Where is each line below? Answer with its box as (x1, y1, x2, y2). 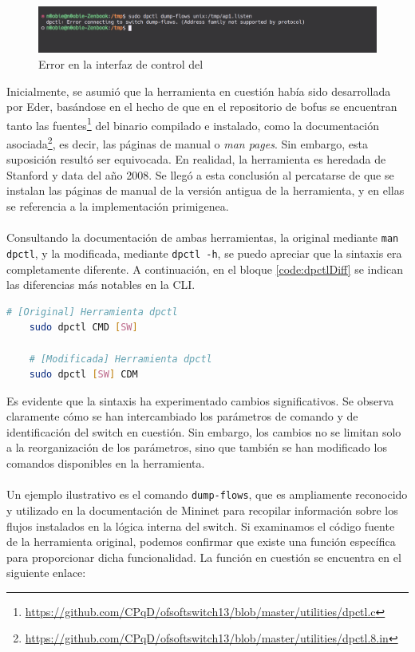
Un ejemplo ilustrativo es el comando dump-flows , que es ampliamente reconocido (6, 486, 408, 503)
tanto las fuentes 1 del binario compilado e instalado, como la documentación (6, 114, 379, 133)
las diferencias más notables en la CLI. (6, 276, 196, 293)
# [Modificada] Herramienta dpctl (29, 353, 212, 365)
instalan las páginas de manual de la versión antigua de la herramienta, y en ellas (6, 182, 405, 199)
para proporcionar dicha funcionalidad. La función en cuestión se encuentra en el (6, 548, 401, 565)
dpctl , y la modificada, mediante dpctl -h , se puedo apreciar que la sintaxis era (6, 244, 402, 261)
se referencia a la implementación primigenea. (6, 198, 229, 215)
